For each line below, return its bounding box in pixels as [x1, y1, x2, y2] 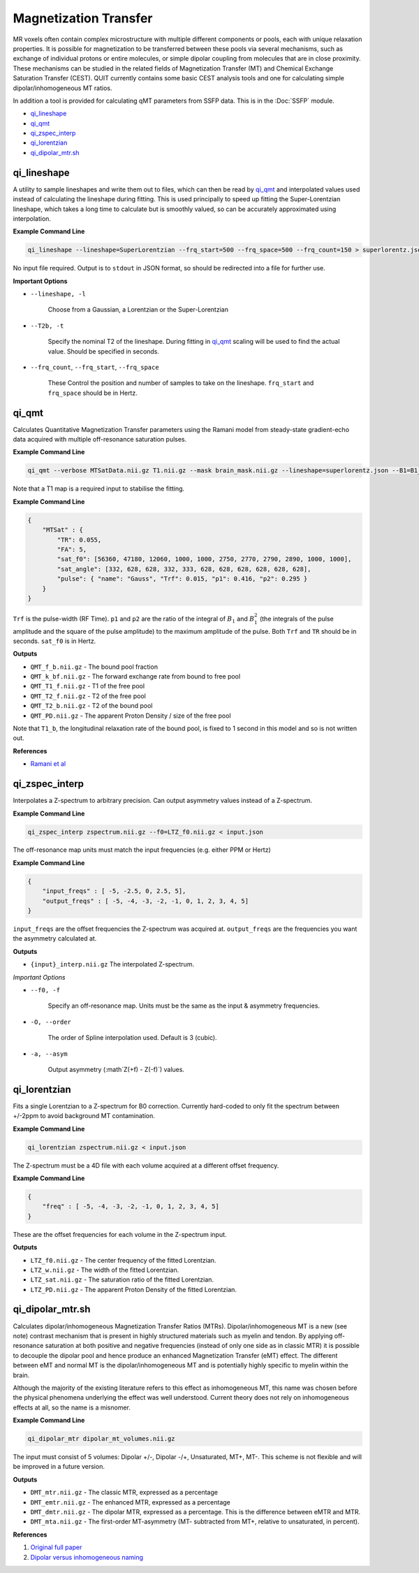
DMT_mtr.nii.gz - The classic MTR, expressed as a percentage [30, 1488, 218, 1497]
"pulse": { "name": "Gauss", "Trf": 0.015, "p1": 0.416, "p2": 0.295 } [57, 575, 308, 583]
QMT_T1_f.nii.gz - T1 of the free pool [30, 682, 145, 690]
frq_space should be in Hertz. [47, 389, 138, 397]
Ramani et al [30, 760, 66, 768]
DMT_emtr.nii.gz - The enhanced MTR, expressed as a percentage [30, 1498, 230, 1506]
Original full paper [30, 1543, 82, 1551]
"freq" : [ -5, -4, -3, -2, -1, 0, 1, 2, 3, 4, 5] [42, 1203, 219, 1210]
